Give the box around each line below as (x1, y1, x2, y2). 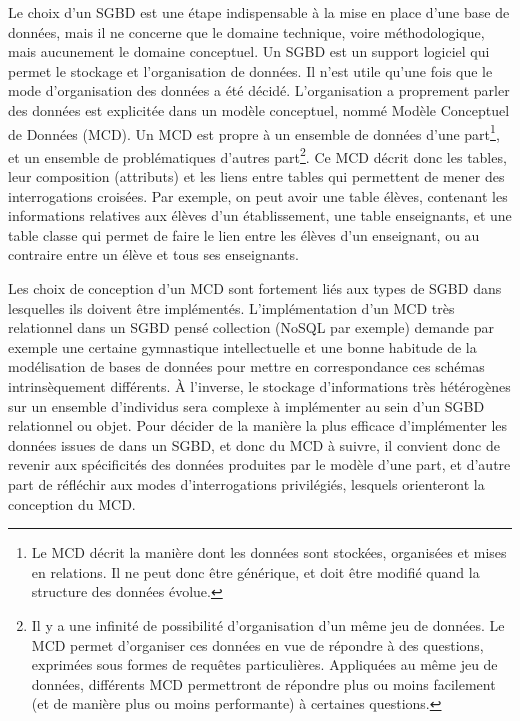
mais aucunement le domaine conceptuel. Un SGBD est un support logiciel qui (8, 41, 490, 62)
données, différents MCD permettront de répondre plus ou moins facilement (31, 673, 496, 694)
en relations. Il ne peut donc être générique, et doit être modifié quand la (31, 561, 480, 582)
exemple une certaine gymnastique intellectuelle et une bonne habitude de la (8, 336, 477, 357)
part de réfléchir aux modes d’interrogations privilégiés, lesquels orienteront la (8, 473, 485, 494)
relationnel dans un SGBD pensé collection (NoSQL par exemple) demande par (8, 317, 494, 338)
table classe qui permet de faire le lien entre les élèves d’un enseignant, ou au (8, 224, 480, 245)
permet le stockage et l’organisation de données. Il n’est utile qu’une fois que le (8, 60, 493, 81)
